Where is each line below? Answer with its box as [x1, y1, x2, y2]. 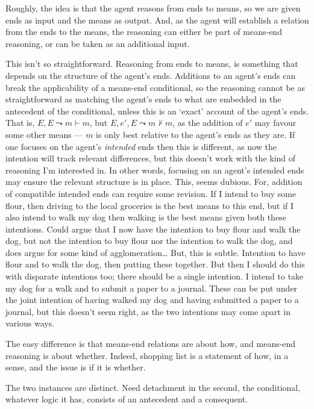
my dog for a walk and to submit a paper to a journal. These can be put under [5, 281, 298, 294]
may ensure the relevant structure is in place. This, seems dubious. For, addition [5, 175, 303, 188]
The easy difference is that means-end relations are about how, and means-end [5, 337, 296, 350]
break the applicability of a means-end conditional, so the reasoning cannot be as [5, 81, 306, 93]
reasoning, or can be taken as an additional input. [5, 37, 190, 49]
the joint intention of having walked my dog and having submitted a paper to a [5, 293, 299, 306]
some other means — [5, 128, 83, 140]
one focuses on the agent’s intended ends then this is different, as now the [5, 140, 277, 152]
